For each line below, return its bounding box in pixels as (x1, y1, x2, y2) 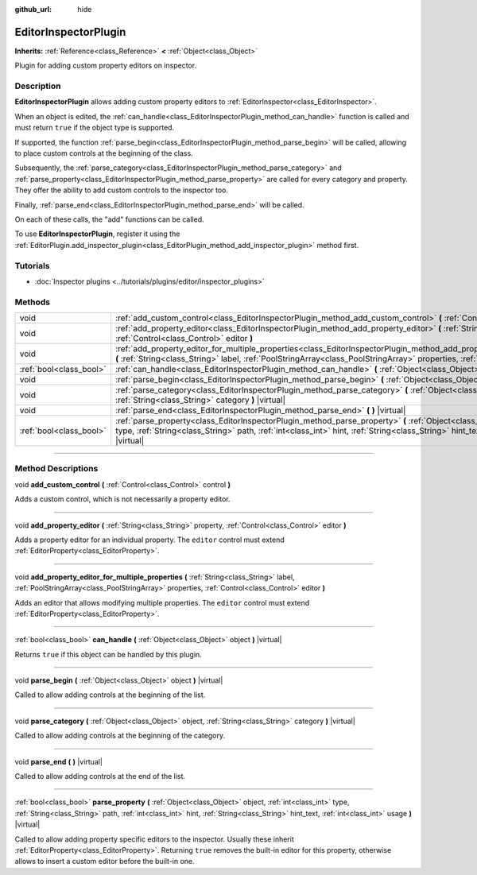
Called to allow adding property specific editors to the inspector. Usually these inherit (14, 834, 294, 844)
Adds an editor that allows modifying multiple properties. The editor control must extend (14, 598, 310, 607)
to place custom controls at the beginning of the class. (14, 149, 194, 158)
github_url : (14, 5, 52, 14)
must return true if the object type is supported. (14, 123, 175, 133)
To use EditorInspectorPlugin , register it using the (14, 229, 180, 238)
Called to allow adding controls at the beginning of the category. (14, 731, 226, 741)
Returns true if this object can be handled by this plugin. (14, 649, 202, 659)
